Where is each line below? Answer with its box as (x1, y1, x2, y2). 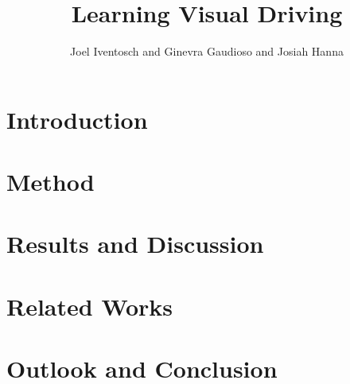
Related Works (6, 289, 173, 322)
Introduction (6, 103, 148, 135)
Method (6, 165, 95, 198)
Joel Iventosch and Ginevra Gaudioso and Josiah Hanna (70, 43, 344, 60)
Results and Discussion (6, 227, 264, 260)
